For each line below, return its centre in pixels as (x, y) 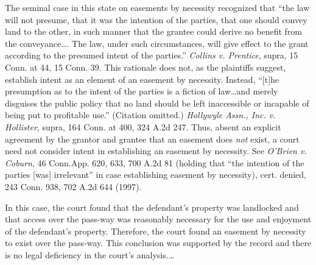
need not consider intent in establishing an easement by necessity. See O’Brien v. (156, 151)
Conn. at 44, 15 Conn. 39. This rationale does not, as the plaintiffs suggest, (146, 67)
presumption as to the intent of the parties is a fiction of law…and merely (142, 91)
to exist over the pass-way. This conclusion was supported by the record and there (158, 243)
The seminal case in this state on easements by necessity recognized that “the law (157, 7)
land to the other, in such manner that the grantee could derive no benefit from (153, 31)
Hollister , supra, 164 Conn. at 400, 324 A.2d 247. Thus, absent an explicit (143, 126)
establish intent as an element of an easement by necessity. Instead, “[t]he (142, 79)
